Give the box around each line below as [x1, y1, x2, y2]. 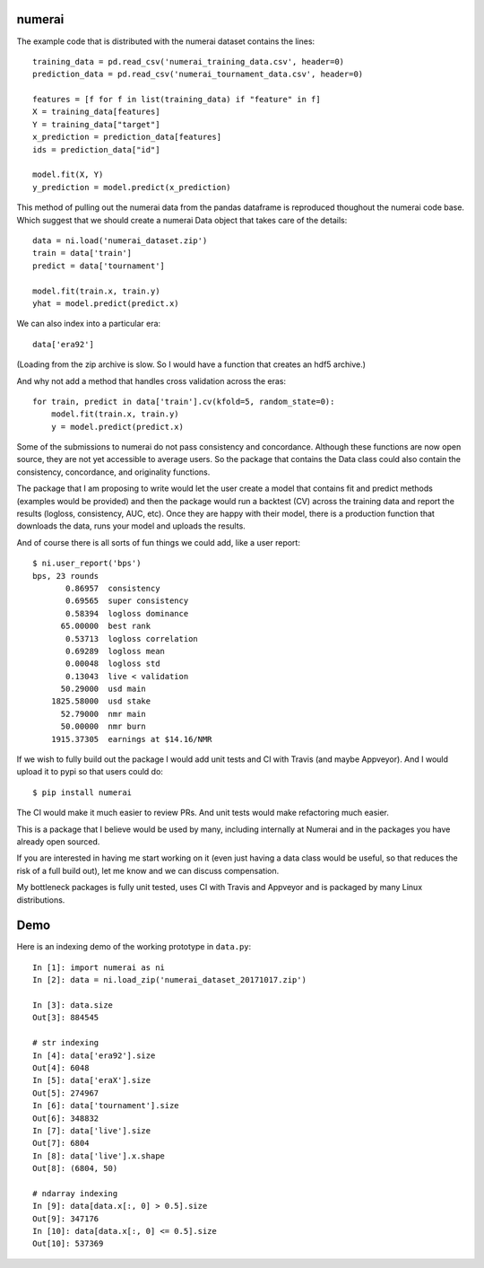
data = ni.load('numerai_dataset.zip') [32, 235, 208, 246]
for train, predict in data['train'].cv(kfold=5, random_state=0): [32, 396, 335, 407]
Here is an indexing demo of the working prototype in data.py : [16, 941, 252, 952]
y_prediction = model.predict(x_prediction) [32, 182, 232, 192]
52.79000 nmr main [60, 709, 147, 719]
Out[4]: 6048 [32, 1062, 90, 1072]
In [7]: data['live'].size [32, 1125, 151, 1135]
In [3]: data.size [32, 1001, 114, 1010]
